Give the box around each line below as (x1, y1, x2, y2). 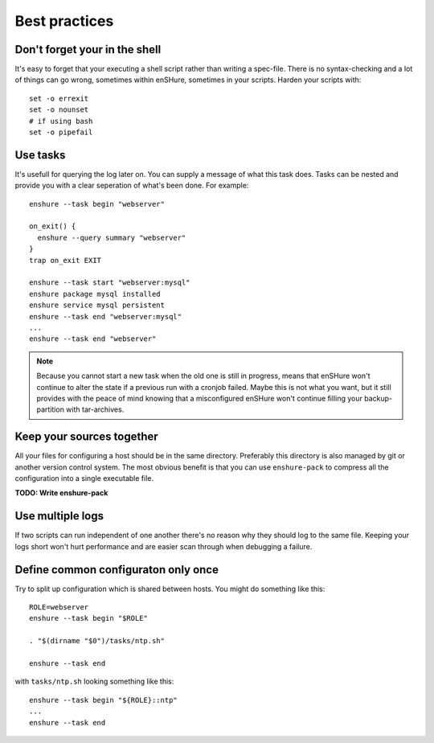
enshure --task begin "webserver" (29, 199, 165, 208)
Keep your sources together (14, 430, 158, 444)
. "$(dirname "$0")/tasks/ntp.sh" (29, 636, 165, 646)
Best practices (14, 12, 114, 30)
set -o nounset (29, 105, 89, 114)
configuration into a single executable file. (14, 474, 154, 483)
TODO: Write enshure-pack (14, 488, 108, 498)
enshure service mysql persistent (29, 301, 165, 310)
